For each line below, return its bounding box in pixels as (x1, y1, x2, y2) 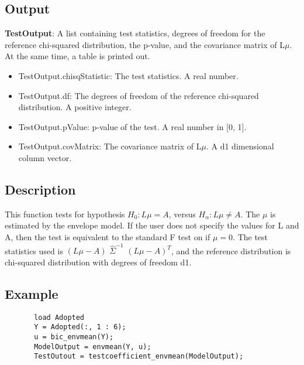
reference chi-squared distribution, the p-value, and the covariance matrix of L (5, 38, 285, 50)
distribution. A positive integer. (18, 101, 132, 113)
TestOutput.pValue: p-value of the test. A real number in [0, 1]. (18, 120, 247, 132)
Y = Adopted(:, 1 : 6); (34, 323, 126, 332)
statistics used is (5, 244, 63, 257)
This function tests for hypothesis (5, 207, 125, 220)
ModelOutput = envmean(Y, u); (34, 342, 151, 351)
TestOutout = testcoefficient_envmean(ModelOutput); (34, 352, 244, 361)
